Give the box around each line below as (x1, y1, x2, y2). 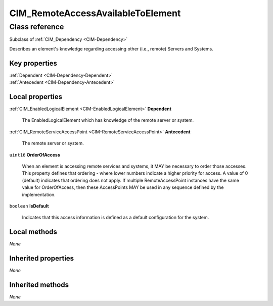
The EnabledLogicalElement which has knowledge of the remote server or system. (22, 117, 194, 123)
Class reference (9, 22, 64, 31)
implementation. (22, 191, 56, 197)
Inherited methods (9, 280, 69, 289)
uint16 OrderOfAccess (9, 151, 61, 158)
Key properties (9, 59, 58, 68)
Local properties (9, 92, 63, 101)
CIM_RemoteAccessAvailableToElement (9, 8, 181, 19)
